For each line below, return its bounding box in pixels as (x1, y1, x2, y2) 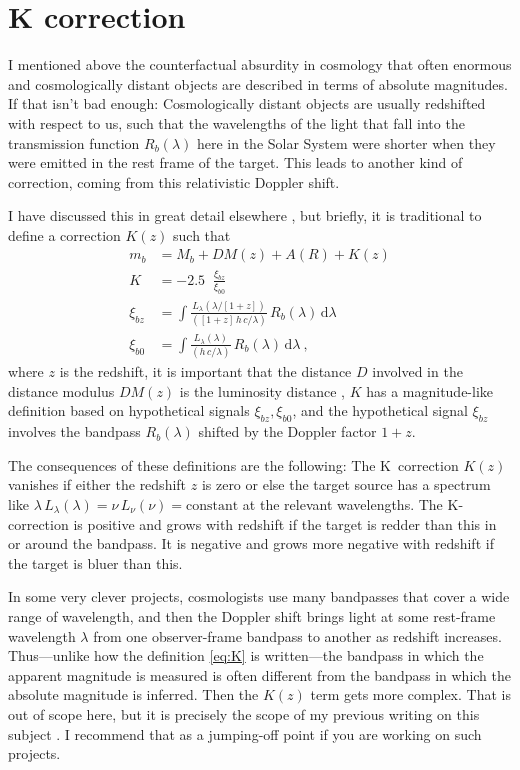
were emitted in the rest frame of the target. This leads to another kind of (8, 152, 463, 173)
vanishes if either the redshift (8, 474, 187, 495)
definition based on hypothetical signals (8, 400, 250, 421)
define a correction (8, 224, 121, 245)
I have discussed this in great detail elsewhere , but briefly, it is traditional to (8, 205, 482, 226)
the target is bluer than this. (8, 552, 183, 573)
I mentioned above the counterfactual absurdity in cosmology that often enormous (8, 54, 512, 75)
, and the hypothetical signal (292, 400, 468, 421)
